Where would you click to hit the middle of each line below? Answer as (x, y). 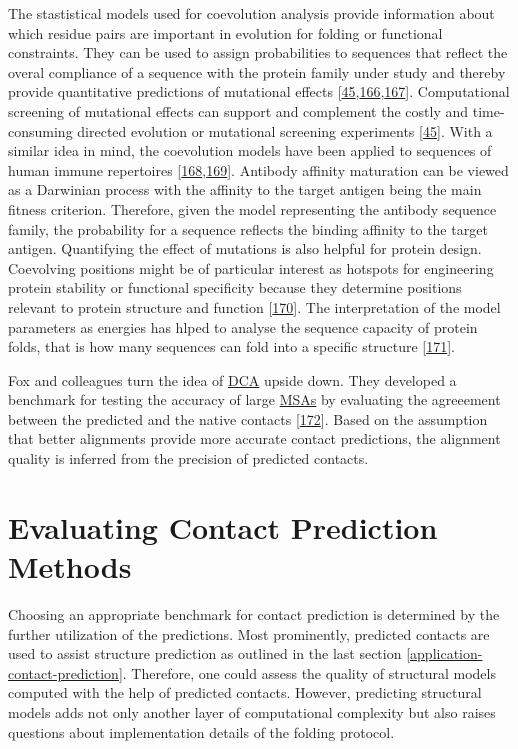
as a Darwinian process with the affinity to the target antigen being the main (245, 189)
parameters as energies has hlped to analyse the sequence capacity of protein (243, 326)
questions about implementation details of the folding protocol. (201, 731)
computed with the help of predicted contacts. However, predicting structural (245, 692)
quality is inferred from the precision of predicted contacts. (188, 458)
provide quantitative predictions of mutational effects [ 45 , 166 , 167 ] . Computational (259, 91)
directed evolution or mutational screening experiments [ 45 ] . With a (285, 130)
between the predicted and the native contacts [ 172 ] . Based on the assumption (248, 418)
